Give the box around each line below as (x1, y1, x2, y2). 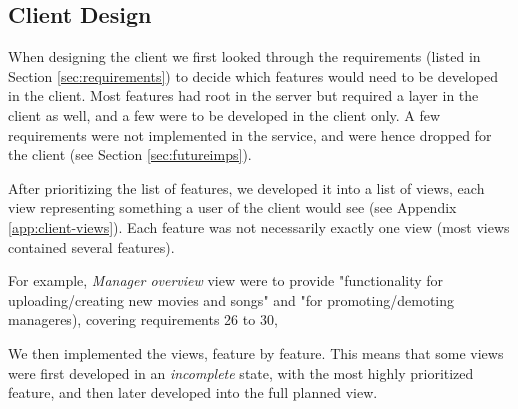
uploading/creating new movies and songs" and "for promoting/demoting (8, 289, 455, 310)
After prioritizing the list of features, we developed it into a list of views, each (8, 177, 485, 198)
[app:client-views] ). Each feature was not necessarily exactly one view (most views (8, 216, 510, 237)
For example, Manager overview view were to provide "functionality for (8, 270, 444, 291)
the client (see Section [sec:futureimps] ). (8, 144, 252, 165)
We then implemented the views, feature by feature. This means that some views (8, 342, 504, 363)
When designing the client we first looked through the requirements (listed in (8, 46, 481, 67)
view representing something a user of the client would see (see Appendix (8, 197, 457, 218)
